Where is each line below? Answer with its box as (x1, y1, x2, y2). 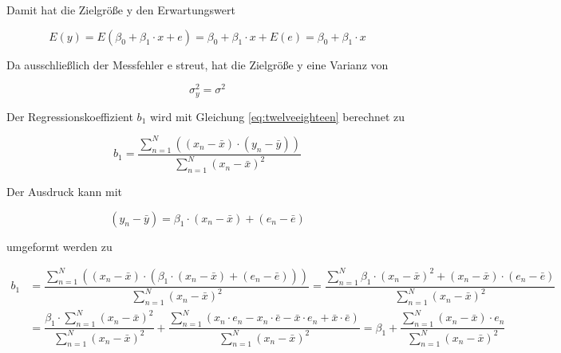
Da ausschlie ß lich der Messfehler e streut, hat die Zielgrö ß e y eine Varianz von (6, 56, 389, 73)
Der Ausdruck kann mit (6, 182, 123, 199)
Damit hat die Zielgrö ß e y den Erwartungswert (6, 2, 235, 18)
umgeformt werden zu (6, 237, 113, 254)
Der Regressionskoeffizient (6, 108, 133, 124)
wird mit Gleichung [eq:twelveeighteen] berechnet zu (149, 108, 405, 124)
